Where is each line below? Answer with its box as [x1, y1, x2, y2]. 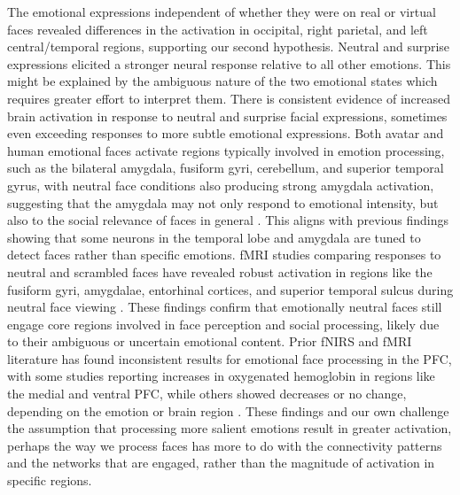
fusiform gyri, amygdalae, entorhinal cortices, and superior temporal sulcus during [7, 280, 454, 298]
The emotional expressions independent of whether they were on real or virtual [7, 3, 436, 20]
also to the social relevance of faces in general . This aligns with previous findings [7, 211, 449, 229]
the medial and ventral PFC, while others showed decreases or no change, [7, 384, 407, 403]
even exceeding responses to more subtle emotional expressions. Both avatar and [7, 124, 444, 143]
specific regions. [7, 471, 92, 490]
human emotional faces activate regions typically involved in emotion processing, [7, 141, 445, 159]
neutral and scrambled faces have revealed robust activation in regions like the [7, 262, 433, 281]
